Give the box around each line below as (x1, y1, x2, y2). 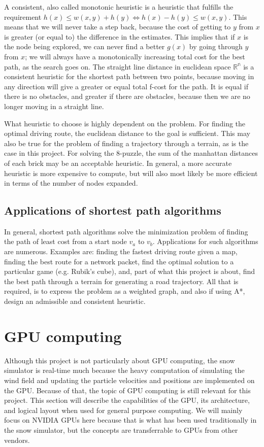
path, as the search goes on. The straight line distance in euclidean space (4, 61, 231, 72)
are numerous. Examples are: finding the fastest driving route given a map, (4, 246, 238, 257)
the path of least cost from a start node (4, 236, 127, 247)
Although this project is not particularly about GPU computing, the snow (4, 355, 235, 365)
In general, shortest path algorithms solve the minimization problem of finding (4, 226, 248, 236)
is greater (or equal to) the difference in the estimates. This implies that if (4, 31, 235, 42)
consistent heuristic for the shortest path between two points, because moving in (4, 71, 254, 82)
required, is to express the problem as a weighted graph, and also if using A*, (4, 286, 245, 296)
